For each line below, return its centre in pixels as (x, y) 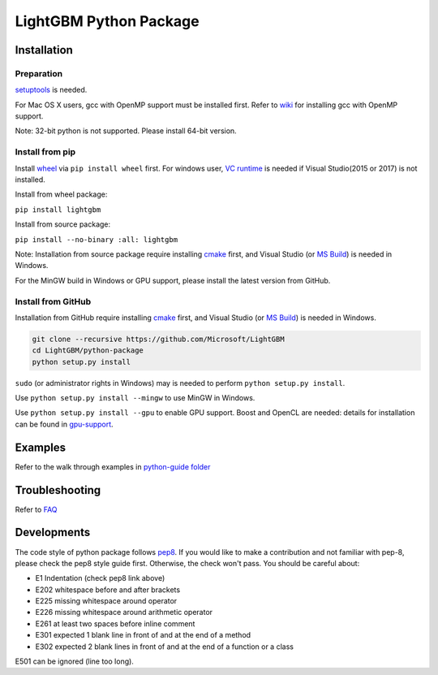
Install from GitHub (53, 301)
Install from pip (45, 152)
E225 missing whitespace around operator (106, 601)
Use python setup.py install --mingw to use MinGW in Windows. (135, 398)
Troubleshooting (58, 490)
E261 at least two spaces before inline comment (115, 623)
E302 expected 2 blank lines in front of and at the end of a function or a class (164, 647)
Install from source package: (63, 224)
